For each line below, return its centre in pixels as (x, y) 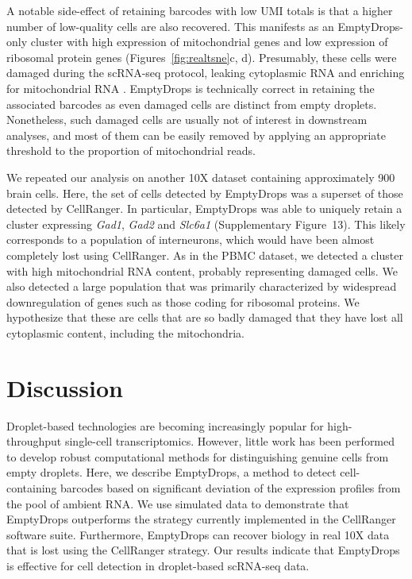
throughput (34, 441)
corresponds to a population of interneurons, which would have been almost (191, 239)
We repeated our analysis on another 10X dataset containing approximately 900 (201, 177)
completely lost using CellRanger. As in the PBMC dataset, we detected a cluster (205, 255)
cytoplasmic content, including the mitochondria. (125, 332)
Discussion (65, 387)
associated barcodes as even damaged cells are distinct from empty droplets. (192, 104)
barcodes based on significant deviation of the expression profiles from (231, 487)
